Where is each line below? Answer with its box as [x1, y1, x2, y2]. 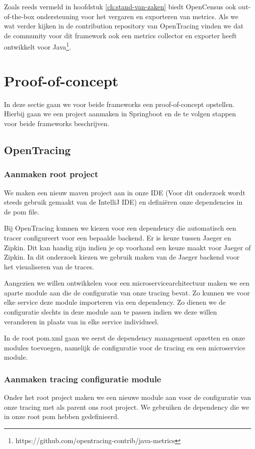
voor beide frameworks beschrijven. [4, 118, 109, 128]
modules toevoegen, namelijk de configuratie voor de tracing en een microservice [4, 342, 246, 352]
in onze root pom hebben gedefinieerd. [4, 411, 119, 422]
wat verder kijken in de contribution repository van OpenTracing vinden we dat [4, 21, 244, 31]
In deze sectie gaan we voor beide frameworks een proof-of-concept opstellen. [4, 99, 235, 109]
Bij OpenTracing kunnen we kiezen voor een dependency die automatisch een [4, 223, 236, 233]
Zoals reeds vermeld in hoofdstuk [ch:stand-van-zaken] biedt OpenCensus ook [4, 1, 236, 11]
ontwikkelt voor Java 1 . [4, 40, 71, 52]
